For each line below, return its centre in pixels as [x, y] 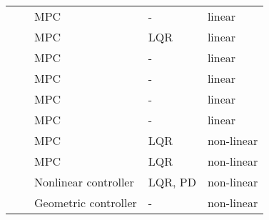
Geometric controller [86, 202]
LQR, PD [172, 182]
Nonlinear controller [84, 182]
